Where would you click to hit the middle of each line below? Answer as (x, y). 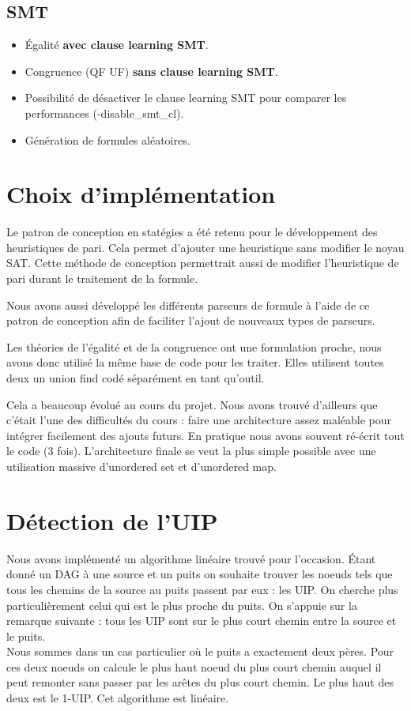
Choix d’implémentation (141, 194)
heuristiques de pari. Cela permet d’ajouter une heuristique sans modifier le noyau (205, 247)
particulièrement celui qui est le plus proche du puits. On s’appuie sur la (182, 605)
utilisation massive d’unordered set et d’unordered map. (141, 466)
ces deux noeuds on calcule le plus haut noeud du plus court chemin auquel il (194, 666)
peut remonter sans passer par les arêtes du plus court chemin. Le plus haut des (200, 682)
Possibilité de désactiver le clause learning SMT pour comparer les (186, 98)
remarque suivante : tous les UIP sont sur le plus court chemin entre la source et (202, 621)
